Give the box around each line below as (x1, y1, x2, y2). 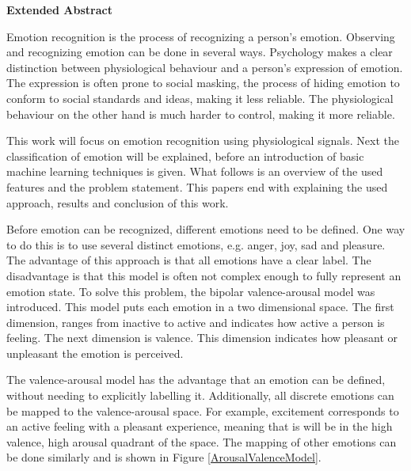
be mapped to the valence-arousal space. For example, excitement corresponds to (6, 402, 399, 419)
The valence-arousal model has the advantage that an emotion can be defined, (6, 371, 386, 388)
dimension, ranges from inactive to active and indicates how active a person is (6, 313, 385, 330)
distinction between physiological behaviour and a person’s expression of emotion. (6, 59, 403, 75)
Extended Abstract (6, 2, 112, 17)
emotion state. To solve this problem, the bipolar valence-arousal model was (6, 283, 375, 299)
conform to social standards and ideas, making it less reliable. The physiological (6, 89, 394, 106)
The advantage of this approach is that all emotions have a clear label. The (6, 252, 371, 268)
